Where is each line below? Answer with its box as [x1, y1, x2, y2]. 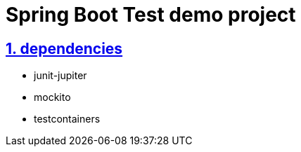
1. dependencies [6, 39, 123, 57]
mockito [34, 91, 71, 104]
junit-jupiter [34, 69, 87, 82]
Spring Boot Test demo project [6, 3, 296, 27]
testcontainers [34, 113, 101, 125]
